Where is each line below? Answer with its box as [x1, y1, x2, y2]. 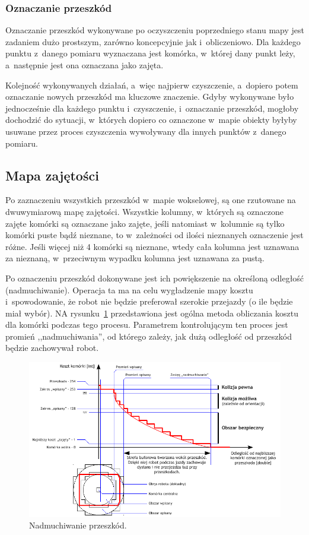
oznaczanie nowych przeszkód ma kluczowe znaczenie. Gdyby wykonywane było [5, 90, 294, 103]
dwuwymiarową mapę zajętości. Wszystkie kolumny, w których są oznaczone [5, 205, 283, 217]
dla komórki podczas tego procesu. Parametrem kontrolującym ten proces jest [5, 318, 288, 331]
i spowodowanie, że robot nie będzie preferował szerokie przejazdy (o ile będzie [5, 295, 293, 308]
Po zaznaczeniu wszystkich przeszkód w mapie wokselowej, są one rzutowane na [5, 194, 296, 206]
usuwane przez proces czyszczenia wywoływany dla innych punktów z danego [5, 125, 286, 137]
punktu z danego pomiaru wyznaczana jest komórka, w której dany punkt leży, [5, 47, 295, 59]
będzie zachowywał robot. [5, 341, 99, 354]
